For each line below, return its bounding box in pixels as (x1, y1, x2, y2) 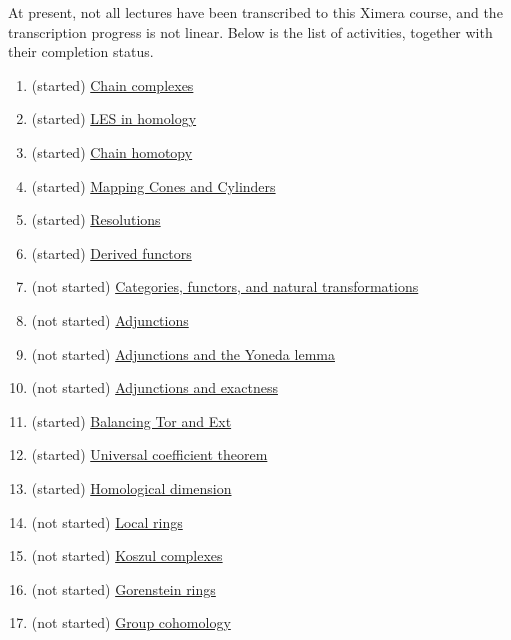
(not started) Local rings (31, 511, 183, 532)
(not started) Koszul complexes (31, 545, 223, 566)
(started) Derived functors (31, 242, 192, 263)
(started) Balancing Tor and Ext (31, 410, 232, 431)
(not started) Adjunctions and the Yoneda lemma (31, 343, 335, 364)
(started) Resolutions (31, 209, 161, 230)
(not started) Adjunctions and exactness (31, 377, 278, 398)
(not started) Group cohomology (31, 612, 231, 633)
